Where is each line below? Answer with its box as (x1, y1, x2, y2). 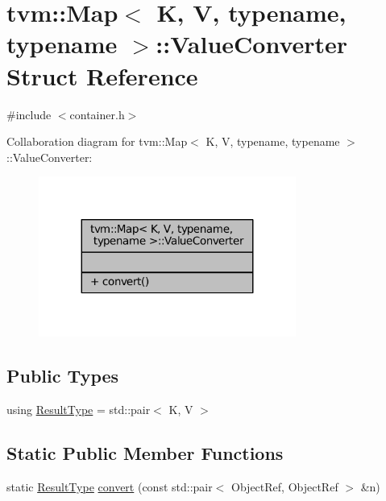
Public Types (6, 363, 119, 388)
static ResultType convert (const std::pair (6, 478, 213, 495)
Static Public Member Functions (6, 441, 284, 466)
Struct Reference (6, 59, 198, 92)
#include (6, 106, 52, 122)
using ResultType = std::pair (6, 401, 151, 418)
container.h (69, 106, 125, 122)
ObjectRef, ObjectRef (231, 478, 338, 495)
